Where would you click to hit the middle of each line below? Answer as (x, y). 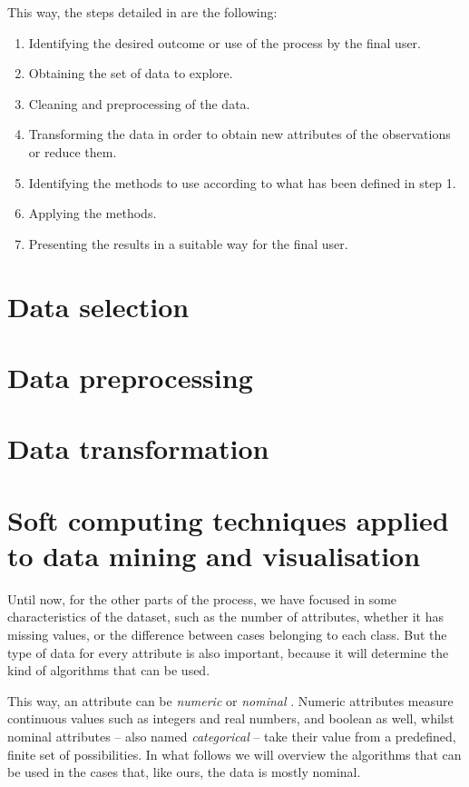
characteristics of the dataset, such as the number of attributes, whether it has (225, 617)
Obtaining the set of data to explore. (131, 73)
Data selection (98, 306)
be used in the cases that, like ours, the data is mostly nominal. (184, 772)
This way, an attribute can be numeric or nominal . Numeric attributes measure (230, 700)
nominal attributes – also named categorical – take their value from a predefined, (232, 736)
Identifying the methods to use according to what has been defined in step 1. (242, 182)
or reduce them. (73, 151)
